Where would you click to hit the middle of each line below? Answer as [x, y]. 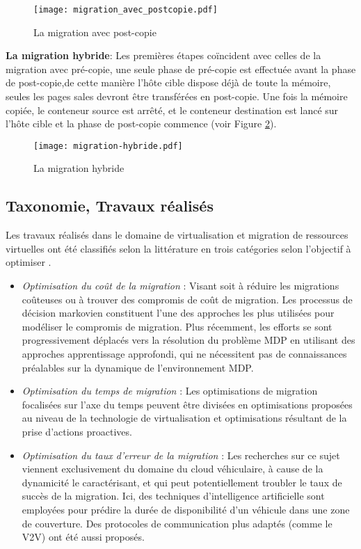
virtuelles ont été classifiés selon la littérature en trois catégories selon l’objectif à [178, 248]
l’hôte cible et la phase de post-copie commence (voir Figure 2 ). [141, 124]
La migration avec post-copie [95, 32]
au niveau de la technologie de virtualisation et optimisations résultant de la [184, 418]
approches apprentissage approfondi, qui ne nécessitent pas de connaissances [184, 354]
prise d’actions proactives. [77, 431]
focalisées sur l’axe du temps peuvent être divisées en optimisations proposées [187, 404]
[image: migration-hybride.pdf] [108, 146]
